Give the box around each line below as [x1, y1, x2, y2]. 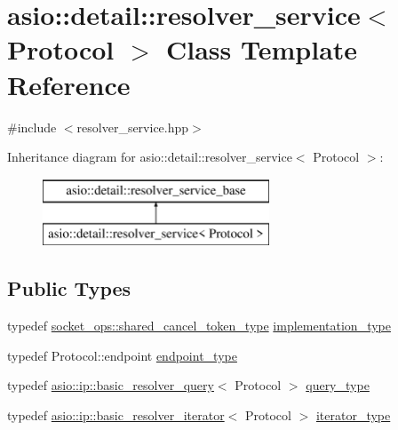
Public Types [7, 275, 131, 302]
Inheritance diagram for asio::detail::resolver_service [7, 147, 292, 166]
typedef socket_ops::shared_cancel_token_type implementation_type [7, 316, 391, 335]
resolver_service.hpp [76, 117, 189, 136]
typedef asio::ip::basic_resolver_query [7, 376, 214, 394]
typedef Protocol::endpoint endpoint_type [7, 346, 237, 364]
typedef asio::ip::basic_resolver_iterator [7, 405, 225, 424]
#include [7, 117, 57, 136]
